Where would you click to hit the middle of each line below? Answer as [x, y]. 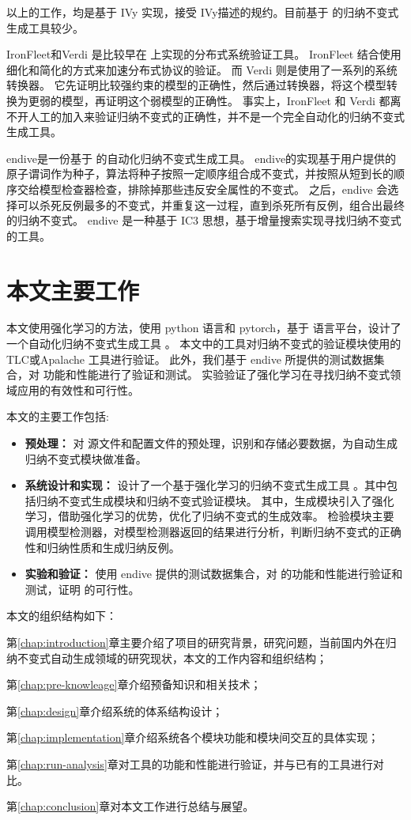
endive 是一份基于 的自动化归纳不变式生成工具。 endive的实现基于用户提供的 [202, 158]
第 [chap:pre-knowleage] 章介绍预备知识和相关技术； [134, 684]
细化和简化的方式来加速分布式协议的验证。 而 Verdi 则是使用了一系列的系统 [202, 69]
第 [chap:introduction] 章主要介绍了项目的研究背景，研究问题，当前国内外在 [196, 642]
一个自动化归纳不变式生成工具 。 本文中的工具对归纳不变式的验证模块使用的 [204, 344]
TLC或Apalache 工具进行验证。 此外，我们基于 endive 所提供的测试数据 [190, 359]
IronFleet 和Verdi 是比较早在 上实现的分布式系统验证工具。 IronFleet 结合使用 [204, 54]
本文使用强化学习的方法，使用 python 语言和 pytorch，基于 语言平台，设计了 [204, 328]
